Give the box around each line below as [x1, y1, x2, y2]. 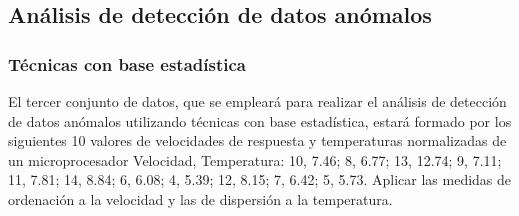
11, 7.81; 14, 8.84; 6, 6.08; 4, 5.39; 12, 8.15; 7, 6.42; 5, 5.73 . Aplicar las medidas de [8, 169, 512, 190]
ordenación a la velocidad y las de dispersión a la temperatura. [8, 188, 393, 209]
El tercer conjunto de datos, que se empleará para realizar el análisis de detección [8, 91, 507, 111]
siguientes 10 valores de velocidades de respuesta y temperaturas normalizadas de [8, 130, 507, 151]
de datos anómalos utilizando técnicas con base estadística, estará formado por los [8, 110, 512, 131]
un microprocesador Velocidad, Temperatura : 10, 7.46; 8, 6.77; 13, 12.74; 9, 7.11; [8, 149, 502, 170]
